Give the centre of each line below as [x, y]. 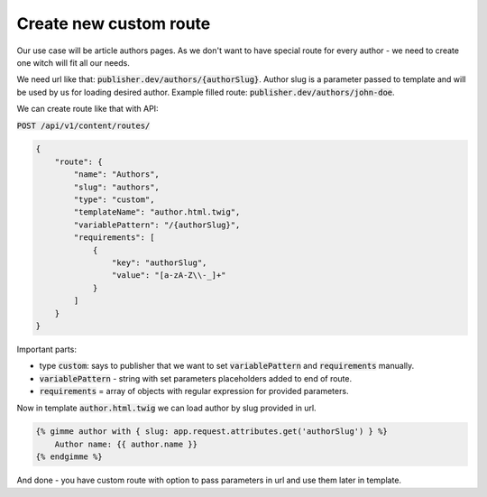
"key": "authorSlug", [159, 263]
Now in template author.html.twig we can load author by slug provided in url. [166, 408]
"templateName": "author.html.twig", [157, 212]
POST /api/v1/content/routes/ [83, 125]
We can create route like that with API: [87, 109]
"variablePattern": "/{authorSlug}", [157, 225]
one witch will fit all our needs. [73, 62]
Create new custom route [114, 23]
